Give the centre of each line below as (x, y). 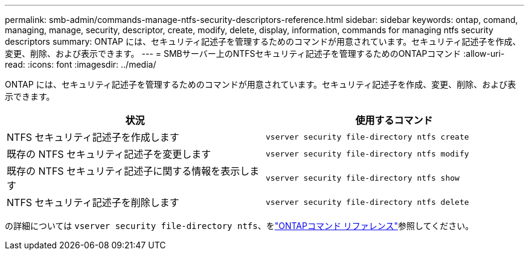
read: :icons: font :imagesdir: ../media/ (81, 64)
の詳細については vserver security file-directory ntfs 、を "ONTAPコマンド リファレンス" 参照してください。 (239, 226)
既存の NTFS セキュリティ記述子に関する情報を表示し (128, 171)
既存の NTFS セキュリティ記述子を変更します (109, 154)
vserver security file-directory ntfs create (367, 137)
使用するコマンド (394, 120)
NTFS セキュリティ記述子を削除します (93, 202)
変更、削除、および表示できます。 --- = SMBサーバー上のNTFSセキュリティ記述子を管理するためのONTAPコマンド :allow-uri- (255, 53)
